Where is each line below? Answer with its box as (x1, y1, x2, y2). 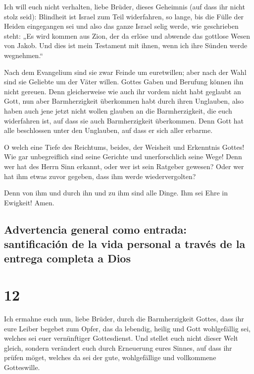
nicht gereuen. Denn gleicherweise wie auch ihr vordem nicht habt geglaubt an (4, 86, 241, 96)
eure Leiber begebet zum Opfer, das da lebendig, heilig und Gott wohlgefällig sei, (4, 323, 251, 333)
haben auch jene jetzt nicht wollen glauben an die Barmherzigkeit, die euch (4, 105, 232, 116)
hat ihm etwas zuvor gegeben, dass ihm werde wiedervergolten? (4, 171, 196, 181)
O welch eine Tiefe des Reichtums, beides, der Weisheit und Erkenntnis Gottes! (4, 141, 245, 152)
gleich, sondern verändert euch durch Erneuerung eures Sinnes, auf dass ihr (4, 342, 232, 353)
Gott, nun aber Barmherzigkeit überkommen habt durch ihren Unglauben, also (4, 96, 244, 106)
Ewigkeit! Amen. (4, 197, 54, 207)
